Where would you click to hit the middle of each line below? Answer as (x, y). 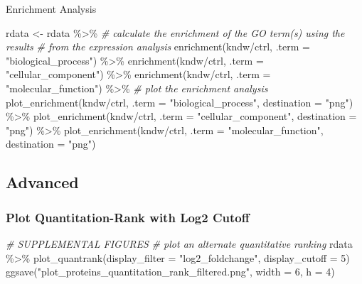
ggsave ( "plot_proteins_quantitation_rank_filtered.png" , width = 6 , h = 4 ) (170, 272)
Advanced (42, 182)
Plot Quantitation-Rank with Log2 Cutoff (128, 217)
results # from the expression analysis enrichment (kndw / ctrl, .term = (158, 47)
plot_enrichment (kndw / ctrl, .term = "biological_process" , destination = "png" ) (180, 102)
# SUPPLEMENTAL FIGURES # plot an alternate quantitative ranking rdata (179, 243)
